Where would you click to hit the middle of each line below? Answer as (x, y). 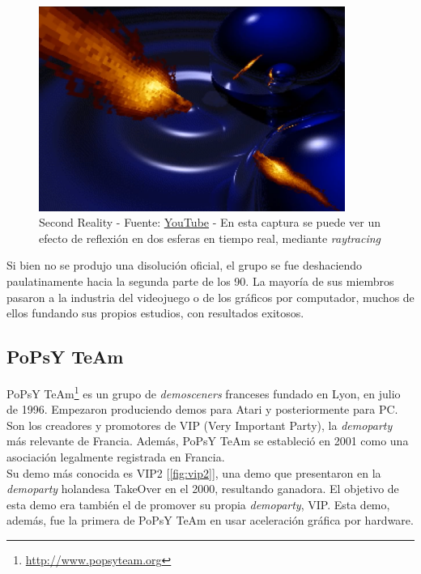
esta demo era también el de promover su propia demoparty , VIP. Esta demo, (198, 504)
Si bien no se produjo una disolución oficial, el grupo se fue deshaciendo (185, 265)
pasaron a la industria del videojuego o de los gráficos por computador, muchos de (210, 297)
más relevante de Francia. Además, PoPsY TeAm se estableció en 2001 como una (208, 441)
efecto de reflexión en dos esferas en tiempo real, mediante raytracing (210, 238)
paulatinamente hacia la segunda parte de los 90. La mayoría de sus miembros (200, 281)
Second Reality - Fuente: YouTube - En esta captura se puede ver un (210, 222)
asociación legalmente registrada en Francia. (116, 457)
